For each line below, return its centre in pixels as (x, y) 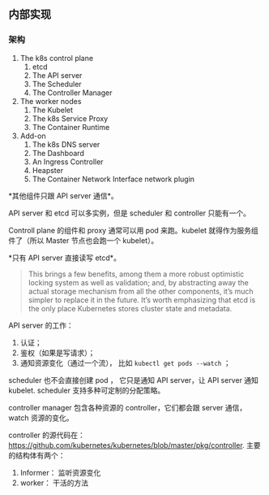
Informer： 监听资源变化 (60, 472)
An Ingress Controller (68, 162)
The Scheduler (57, 84)
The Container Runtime (71, 127)
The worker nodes (51, 101)
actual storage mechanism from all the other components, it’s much (141, 291)
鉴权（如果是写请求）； (58, 353)
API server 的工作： (41, 325)
